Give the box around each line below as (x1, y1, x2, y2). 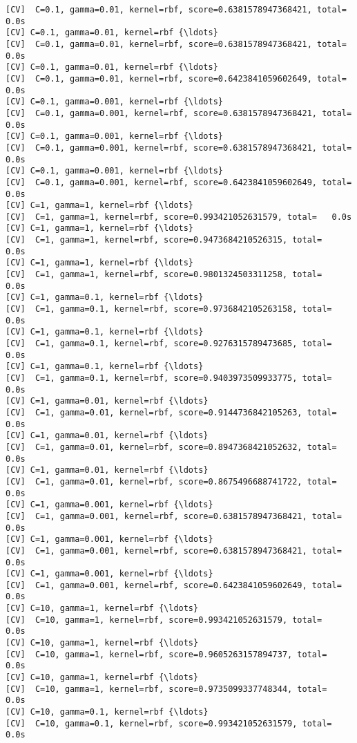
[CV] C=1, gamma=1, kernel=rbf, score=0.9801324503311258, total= (6, 270, 322, 280)
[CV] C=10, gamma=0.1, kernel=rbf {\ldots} (6, 707, 209, 717)
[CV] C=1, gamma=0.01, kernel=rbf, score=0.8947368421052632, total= (6, 442, 337, 452)
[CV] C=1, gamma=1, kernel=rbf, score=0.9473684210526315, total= (6, 235, 322, 245)
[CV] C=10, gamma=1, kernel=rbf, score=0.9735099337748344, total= (6, 684, 327, 694)
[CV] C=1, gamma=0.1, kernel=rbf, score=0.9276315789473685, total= (6, 339, 332, 349)
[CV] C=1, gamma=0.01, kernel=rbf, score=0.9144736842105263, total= (6, 407, 337, 417)
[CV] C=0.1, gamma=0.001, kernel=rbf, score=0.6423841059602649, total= (6, 177, 352, 187)
